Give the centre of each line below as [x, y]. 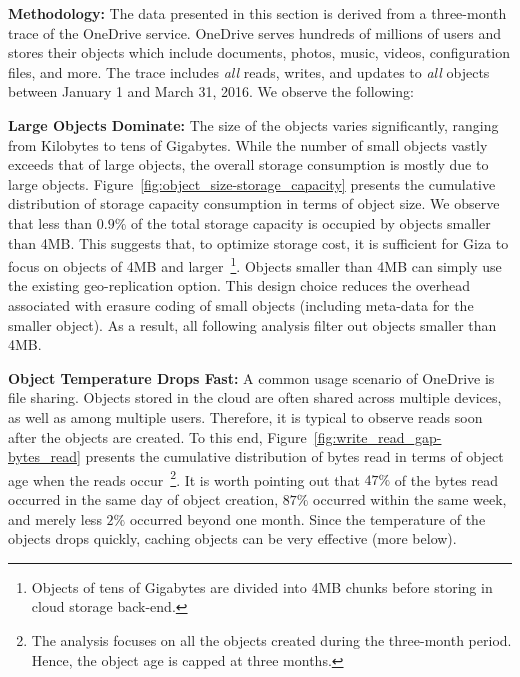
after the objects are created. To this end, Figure [157, 436]
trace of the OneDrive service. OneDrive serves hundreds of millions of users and [255, 32]
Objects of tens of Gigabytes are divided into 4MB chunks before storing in [262, 586]
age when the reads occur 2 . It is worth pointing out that [184, 478]
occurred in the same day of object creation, [143, 498]
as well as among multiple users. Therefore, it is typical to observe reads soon [245, 416]
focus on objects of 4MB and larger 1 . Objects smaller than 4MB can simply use [255, 264]
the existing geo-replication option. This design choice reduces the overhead [239, 285]
